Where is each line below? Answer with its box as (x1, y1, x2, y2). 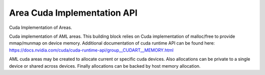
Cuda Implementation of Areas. (9, 25, 72, 30)
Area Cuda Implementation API (9, 7, 137, 18)
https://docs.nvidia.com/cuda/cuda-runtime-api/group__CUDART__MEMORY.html (9, 47, 174, 53)
